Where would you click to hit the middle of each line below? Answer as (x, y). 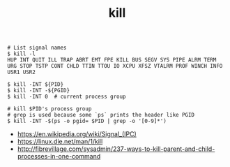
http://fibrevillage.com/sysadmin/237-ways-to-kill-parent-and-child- (116, 149)
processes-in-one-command (59, 157)
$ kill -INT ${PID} (36, 85)
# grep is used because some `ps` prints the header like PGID (101, 115)
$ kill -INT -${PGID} (39, 91)
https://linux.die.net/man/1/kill (60, 142)
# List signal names (37, 48)
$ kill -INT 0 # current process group (67, 97)
